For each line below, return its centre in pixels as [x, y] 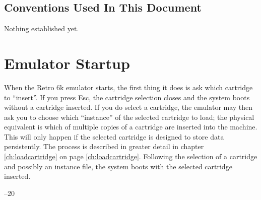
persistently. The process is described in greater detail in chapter [104, 146]
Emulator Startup [67, 63]
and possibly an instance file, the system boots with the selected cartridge [118, 166]
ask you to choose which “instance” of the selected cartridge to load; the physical [129, 117]
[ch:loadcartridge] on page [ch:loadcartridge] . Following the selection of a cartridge [131, 156]
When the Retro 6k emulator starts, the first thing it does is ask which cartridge [128, 87]
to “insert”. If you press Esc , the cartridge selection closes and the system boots [127, 97]
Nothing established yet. [42, 28]
